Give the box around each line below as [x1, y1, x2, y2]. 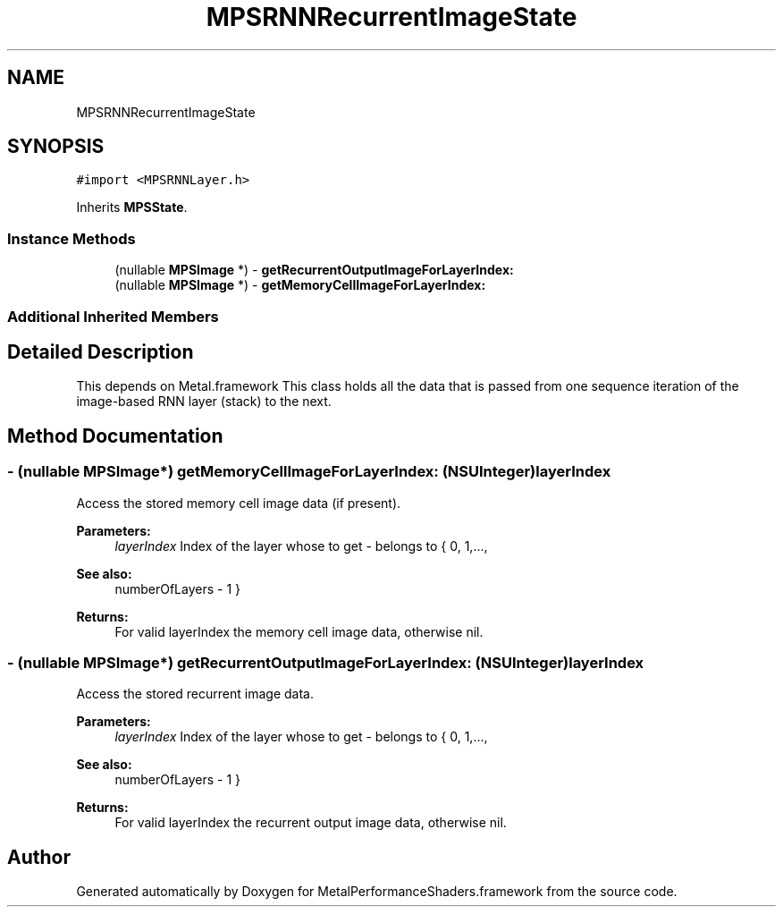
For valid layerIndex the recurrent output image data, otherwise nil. [114, 815, 507, 831]
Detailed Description [7, 340, 194, 363]
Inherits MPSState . [76, 199, 188, 216]
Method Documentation [7, 424, 223, 447]
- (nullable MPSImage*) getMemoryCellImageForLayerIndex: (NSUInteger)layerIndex [7, 462, 611, 481]
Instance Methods [7, 229, 136, 248]
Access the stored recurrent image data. [76, 686, 314, 702]
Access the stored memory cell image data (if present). [76, 495, 401, 511]
